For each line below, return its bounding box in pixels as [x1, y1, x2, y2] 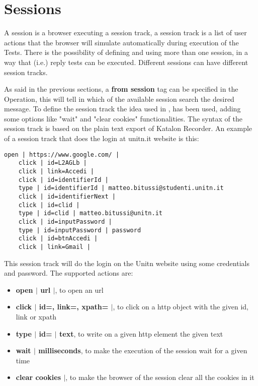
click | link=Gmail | [18, 243, 91, 250]
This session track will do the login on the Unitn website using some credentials [4, 258, 249, 268]
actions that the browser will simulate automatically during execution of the [4, 37, 239, 47]
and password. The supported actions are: [4, 268, 133, 278]
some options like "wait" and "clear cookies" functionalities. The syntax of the [4, 113, 243, 123]
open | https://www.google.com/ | [4, 151, 120, 158]
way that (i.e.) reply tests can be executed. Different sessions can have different [4, 56, 248, 67]
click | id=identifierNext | [18, 192, 116, 200]
